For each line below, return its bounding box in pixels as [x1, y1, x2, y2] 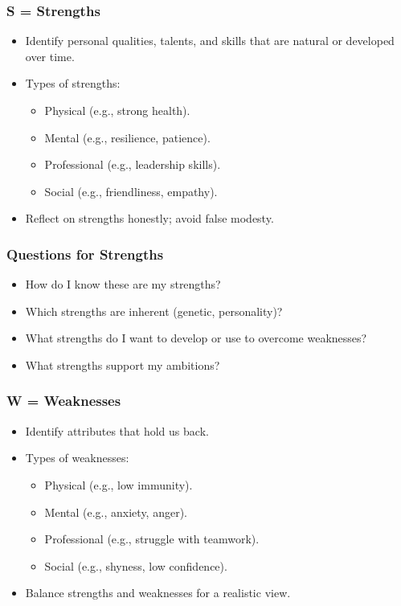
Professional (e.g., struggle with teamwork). [44, 530, 260, 547]
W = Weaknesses [6, 391, 121, 411]
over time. [25, 47, 75, 64]
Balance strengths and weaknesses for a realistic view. [25, 584, 291, 601]
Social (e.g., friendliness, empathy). [44, 182, 218, 199]
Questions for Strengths [6, 244, 164, 264]
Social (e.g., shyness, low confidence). [44, 557, 227, 574]
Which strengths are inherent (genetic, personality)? [25, 302, 283, 319]
